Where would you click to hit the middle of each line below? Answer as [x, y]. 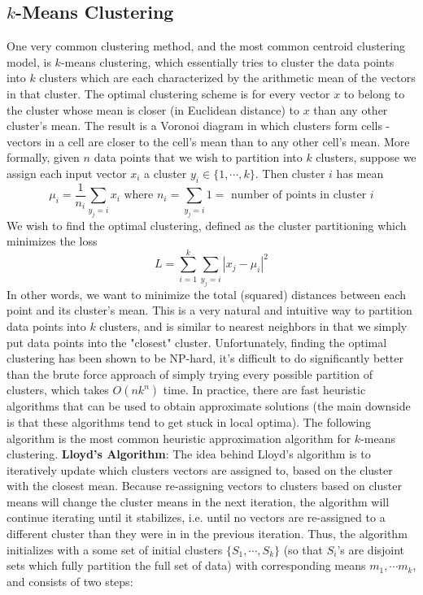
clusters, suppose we [366, 157]
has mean [360, 173]
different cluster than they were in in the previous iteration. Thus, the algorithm [207, 534]
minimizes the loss [52, 241]
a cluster [166, 173]
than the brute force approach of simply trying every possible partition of [190, 374]
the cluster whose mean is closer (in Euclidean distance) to [153, 109]
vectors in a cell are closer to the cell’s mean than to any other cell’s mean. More [208, 141]
